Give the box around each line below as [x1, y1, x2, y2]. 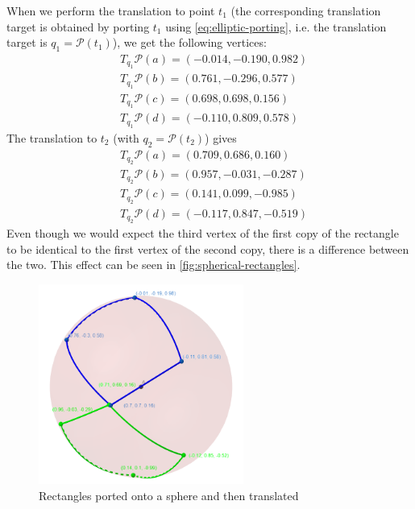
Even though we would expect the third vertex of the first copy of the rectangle [6, 225, 399, 242]
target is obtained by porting [6, 18, 150, 35]
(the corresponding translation [230, 2, 381, 19]
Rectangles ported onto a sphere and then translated [39, 487, 299, 504]
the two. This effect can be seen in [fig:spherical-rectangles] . [6, 256, 301, 273]
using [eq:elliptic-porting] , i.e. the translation [165, 18, 387, 35]
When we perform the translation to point [6, 2, 215, 19]
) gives [205, 129, 237, 146]
